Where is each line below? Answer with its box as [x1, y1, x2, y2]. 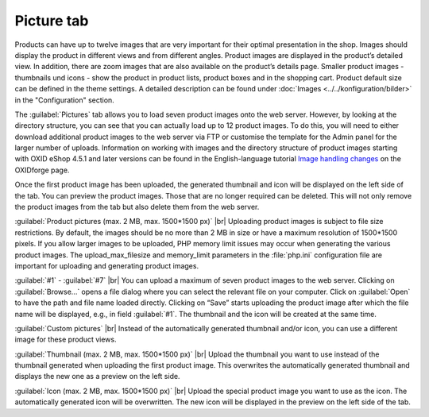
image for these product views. [14, 334, 117, 345]
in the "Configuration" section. [14, 95, 114, 105]
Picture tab [14, 12, 89, 29]
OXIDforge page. [14, 165, 70, 175]
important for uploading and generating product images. [14, 261, 199, 270]
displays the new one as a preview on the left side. [14, 372, 180, 381]
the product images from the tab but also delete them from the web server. [14, 203, 260, 212]
